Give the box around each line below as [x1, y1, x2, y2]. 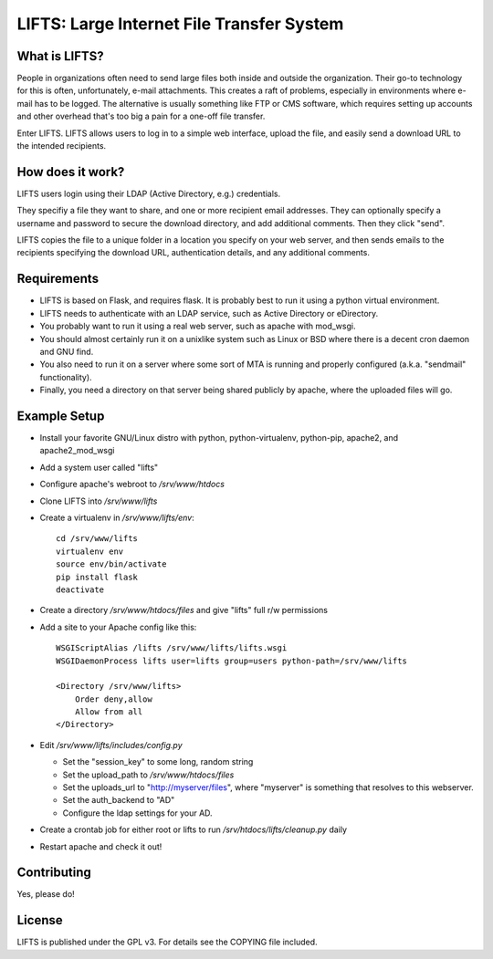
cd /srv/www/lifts [56, 534, 139, 544]
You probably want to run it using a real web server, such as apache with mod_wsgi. [39, 320, 356, 332]
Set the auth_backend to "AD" [62, 795, 175, 806]
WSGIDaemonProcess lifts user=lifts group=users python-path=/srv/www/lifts [56, 655, 408, 666]
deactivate [56, 584, 105, 595]
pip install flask [56, 571, 139, 582]
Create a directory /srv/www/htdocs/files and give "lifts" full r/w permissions [39, 605, 329, 616]
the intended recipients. [16, 141, 107, 151]
